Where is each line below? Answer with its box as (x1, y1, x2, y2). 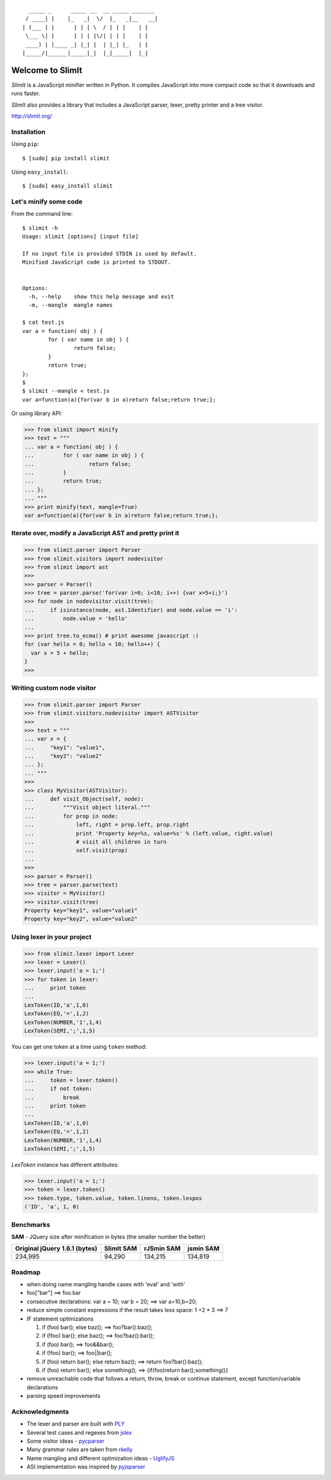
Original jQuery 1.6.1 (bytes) (15, 1245, 97, 1253)
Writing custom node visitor (11, 684, 96, 692)
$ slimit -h (22, 224, 58, 231)
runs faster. (11, 90, 40, 97)
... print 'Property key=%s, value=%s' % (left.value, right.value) (24, 830, 273, 837)
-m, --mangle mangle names (28, 302, 113, 309)
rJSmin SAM (143, 1245, 181, 1253)
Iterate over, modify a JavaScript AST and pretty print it (11, 529, 180, 538)
